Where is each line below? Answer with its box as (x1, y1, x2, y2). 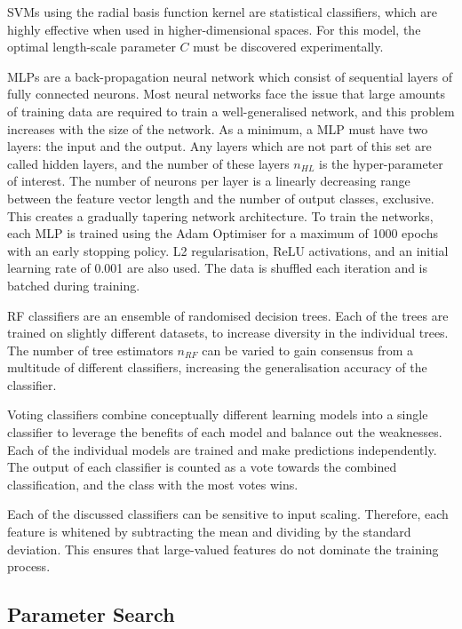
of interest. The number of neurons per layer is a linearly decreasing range (7, 171, 410, 190)
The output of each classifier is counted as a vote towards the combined (7, 458, 397, 476)
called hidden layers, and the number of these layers (7, 154, 290, 172)
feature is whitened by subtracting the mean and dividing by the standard (7, 522, 411, 541)
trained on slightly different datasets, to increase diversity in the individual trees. (7, 323, 449, 342)
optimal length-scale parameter (7, 37, 176, 56)
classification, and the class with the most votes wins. (7, 474, 299, 493)
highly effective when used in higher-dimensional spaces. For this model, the (7, 20, 421, 38)
